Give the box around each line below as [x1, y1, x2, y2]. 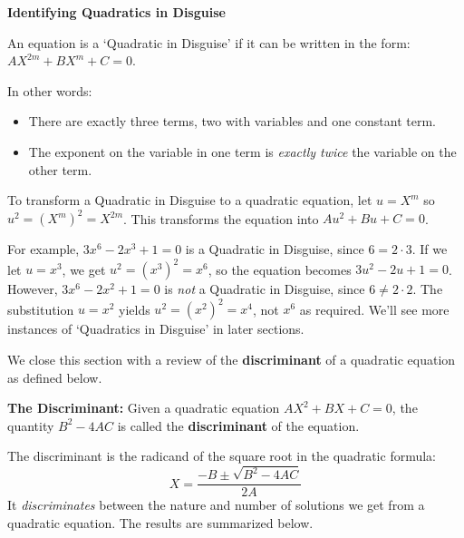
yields [118, 299, 150, 318]
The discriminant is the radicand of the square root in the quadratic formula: [7, 446, 437, 465]
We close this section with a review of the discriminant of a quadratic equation [7, 350, 456, 369]
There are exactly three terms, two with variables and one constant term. [28, 112, 436, 131]
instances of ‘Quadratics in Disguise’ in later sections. [7, 319, 304, 338]
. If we [411, 240, 448, 259]
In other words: [7, 81, 92, 100]
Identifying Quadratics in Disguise [7, 3, 226, 21]
